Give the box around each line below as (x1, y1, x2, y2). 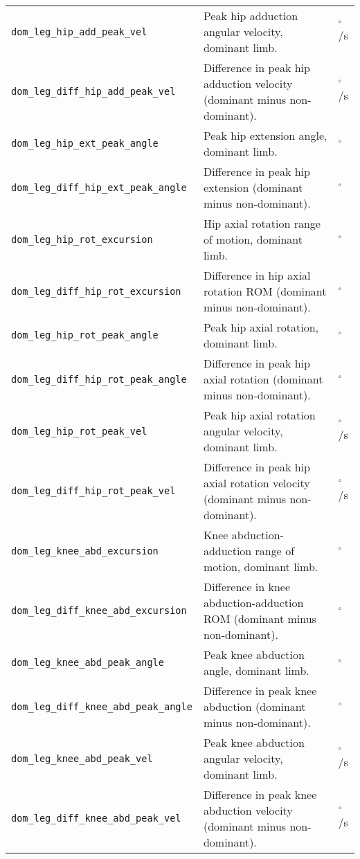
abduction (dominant (203, 698, 306, 714)
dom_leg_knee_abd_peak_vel (11, 752, 153, 764)
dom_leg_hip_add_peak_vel (11, 26, 147, 37)
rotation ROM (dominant (203, 283, 327, 299)
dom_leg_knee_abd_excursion (11, 545, 159, 557)
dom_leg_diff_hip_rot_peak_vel (11, 485, 176, 496)
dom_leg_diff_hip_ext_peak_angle (11, 181, 187, 193)
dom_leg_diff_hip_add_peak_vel (11, 86, 176, 97)
